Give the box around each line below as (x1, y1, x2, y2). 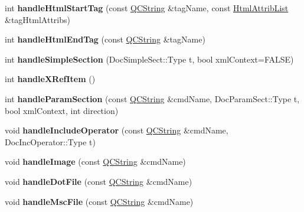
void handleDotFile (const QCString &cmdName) (5, 175, 192, 187)
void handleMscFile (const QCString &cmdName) (5, 195, 194, 207)
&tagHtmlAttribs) (5, 13, 70, 25)
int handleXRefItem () (5, 73, 96, 85)
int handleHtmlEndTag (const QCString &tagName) (5, 33, 205, 45)
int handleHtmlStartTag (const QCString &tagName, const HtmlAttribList (5, 2, 289, 14)
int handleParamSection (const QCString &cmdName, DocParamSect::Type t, (5, 92, 300, 105)
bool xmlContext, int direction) (5, 104, 119, 116)
